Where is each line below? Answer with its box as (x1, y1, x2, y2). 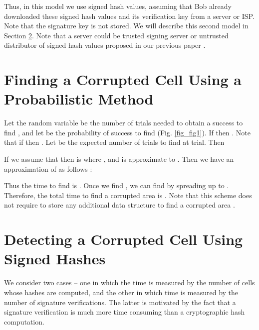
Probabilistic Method (4, 89, 154, 109)
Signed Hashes (4, 248, 106, 269)
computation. (4, 316, 44, 327)
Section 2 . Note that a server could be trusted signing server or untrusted (4, 30, 229, 40)
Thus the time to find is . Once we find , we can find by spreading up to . (4, 180, 229, 191)
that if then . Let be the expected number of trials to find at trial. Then (4, 137, 225, 147)
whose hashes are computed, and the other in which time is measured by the (4, 287, 239, 297)
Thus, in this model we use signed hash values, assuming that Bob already (4, 1, 232, 11)
